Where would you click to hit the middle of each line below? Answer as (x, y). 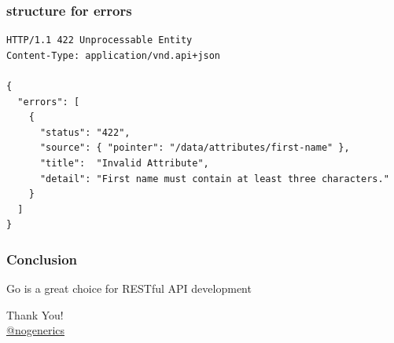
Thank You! (35, 314)
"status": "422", (85, 132)
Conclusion (42, 259)
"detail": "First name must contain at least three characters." (214, 179)
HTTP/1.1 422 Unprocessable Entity (99, 40)
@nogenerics (36, 330)
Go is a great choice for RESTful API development (129, 288)
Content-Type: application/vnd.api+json (114, 55)
